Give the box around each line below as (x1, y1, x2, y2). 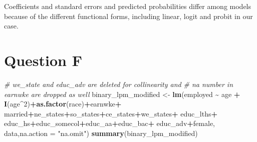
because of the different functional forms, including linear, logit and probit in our (4, 10, 253, 21)
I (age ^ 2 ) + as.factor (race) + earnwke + (4, 98, 122, 109)
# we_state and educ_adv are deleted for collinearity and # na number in (4, 78, 233, 89)
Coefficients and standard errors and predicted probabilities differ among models (4, 1, 251, 11)
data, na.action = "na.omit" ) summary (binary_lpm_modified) (4, 127, 198, 138)
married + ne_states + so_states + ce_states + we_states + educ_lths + (4, 108, 217, 118)
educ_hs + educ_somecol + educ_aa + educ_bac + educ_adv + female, (4, 118, 215, 128)
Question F (4, 49, 82, 70)
